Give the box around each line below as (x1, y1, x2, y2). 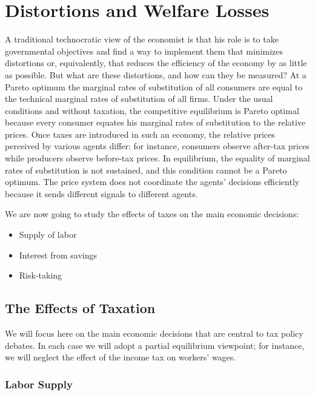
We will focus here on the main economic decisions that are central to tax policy (5, 327, 303, 340)
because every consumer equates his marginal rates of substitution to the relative (5, 116, 306, 129)
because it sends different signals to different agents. (5, 187, 198, 200)
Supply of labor (19, 228, 77, 241)
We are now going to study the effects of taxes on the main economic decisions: (5, 208, 299, 220)
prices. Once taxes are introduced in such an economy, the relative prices (5, 127, 275, 140)
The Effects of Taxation (5, 299, 156, 317)
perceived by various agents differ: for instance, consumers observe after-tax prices (5, 140, 310, 152)
